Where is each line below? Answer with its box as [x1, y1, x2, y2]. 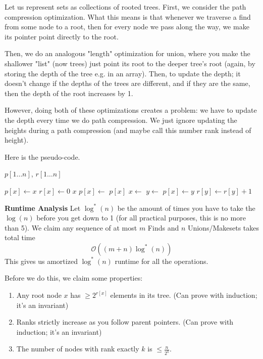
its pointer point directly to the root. [5, 31, 119, 41]
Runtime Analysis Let [5, 202, 81, 213]
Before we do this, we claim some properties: [5, 273, 143, 283]
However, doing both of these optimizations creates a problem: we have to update [5, 105, 257, 115]
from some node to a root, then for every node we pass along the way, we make [5, 21, 249, 32]
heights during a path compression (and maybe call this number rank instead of [5, 124, 251, 135]
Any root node [16, 290, 62, 300]
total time [5, 232, 35, 243]
